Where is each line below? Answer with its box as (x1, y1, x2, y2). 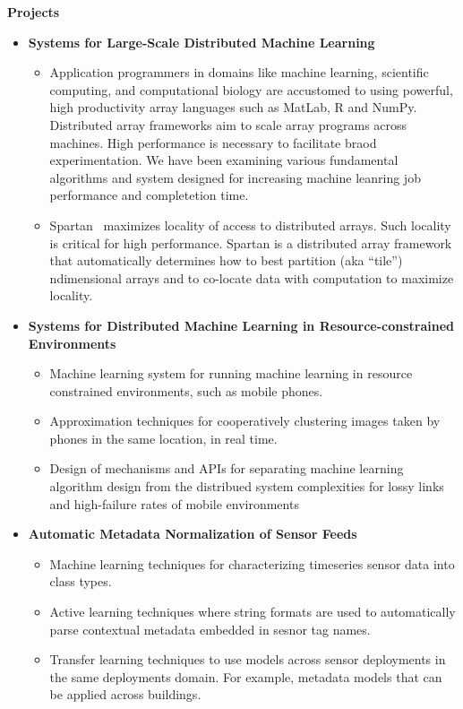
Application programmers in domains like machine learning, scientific (49, 63, 429, 82)
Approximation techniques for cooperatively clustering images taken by (49, 411, 441, 430)
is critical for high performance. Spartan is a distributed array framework (49, 233, 452, 252)
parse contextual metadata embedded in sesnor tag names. (49, 619, 371, 638)
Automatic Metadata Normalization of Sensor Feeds (28, 524, 357, 543)
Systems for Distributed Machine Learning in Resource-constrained (28, 316, 454, 334)
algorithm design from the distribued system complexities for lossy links (49, 477, 444, 496)
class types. (49, 572, 112, 591)
